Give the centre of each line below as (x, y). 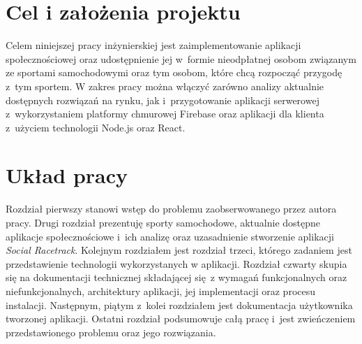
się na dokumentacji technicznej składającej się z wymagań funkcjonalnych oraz (176, 277)
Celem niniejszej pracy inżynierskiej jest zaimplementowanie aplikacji (153, 45)
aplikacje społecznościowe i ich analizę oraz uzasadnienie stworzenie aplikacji (170, 236)
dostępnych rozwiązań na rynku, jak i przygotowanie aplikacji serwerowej (163, 100)
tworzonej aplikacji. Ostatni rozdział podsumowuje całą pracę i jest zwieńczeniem (181, 318)
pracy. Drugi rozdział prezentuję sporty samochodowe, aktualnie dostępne (163, 222)
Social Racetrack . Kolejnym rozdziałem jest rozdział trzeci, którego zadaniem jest (179, 250)
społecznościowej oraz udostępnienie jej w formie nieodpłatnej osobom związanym (181, 58)
